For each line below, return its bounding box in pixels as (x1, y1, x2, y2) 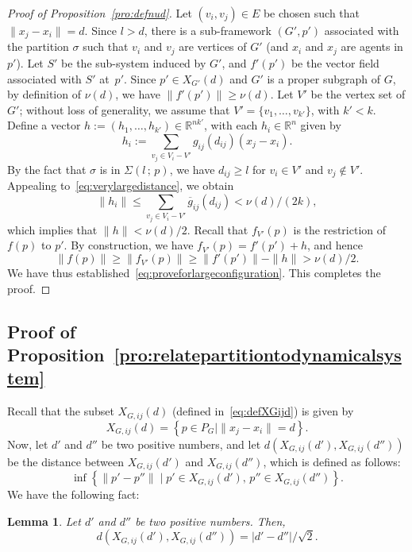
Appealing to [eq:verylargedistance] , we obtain (7, 177, 234, 194)
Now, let (7, 435, 48, 452)
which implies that (7, 221, 98, 237)
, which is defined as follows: (263, 453, 401, 469)
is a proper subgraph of (267, 70, 381, 87)
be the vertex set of (310, 86, 406, 102)
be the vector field (291, 54, 379, 71)
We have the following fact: (7, 486, 140, 503)
